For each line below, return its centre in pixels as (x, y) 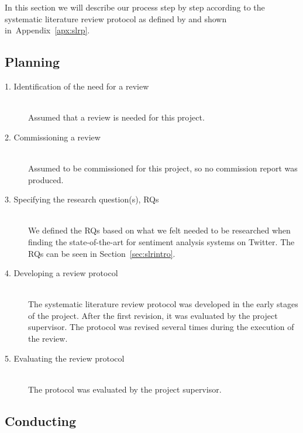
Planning (32, 62)
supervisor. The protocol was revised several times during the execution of (161, 327)
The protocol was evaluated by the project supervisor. (125, 389)
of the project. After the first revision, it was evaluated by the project (153, 315)
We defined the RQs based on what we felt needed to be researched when (159, 230)
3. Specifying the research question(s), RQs (82, 199)
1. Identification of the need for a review (77, 86)
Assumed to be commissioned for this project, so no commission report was (163, 168)
